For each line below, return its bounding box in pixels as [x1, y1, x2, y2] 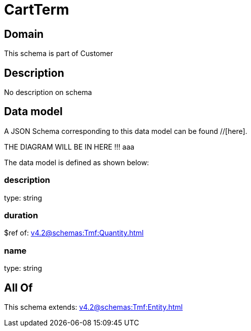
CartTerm [4, 1, 69, 18]
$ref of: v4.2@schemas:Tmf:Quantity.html [4, 228, 144, 238]
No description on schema [4, 88, 92, 97]
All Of [4, 281, 33, 294]
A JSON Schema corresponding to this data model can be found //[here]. [4, 126, 247, 135]
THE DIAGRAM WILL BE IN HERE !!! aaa [4, 142, 135, 151]
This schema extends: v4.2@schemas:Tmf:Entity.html [4, 302, 183, 311]
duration [4, 210, 38, 220]
